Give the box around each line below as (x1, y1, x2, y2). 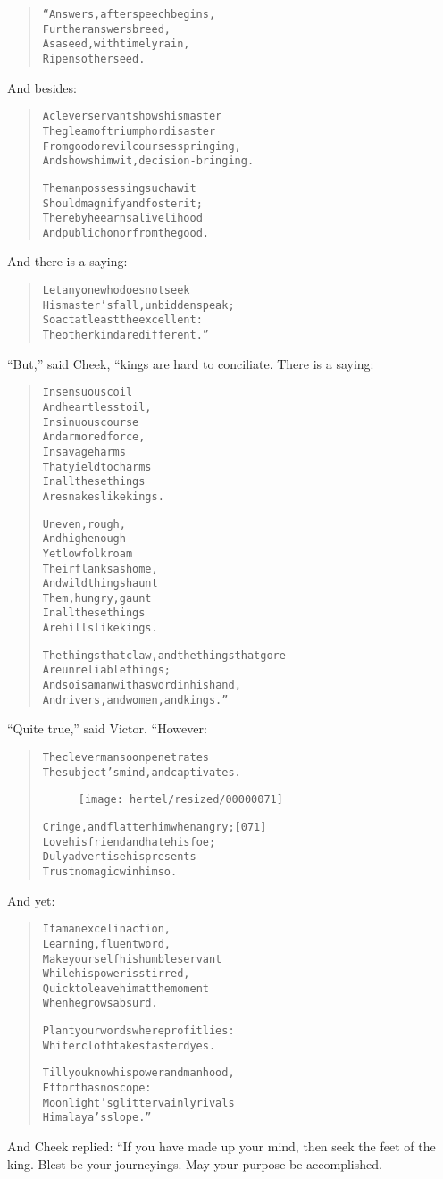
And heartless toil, (42, 400, 152, 414)
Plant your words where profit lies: (42, 1024, 235, 1038)
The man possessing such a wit (42, 181, 196, 195)
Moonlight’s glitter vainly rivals (42, 1096, 235, 1109)
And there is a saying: (7, 252, 128, 271)
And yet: (7, 891, 55, 909)
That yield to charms (42, 460, 152, 473)
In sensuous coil (42, 386, 133, 399)
